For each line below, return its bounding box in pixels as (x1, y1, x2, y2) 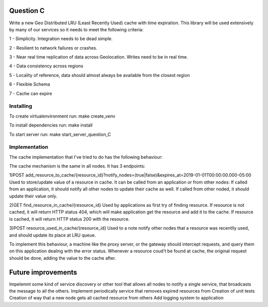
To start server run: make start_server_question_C (9, 131, 111, 137)
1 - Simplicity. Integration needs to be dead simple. (9, 36, 113, 42)
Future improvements (9, 268, 77, 276)
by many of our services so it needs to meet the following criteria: (9, 26, 144, 32)
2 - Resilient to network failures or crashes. (9, 45, 98, 51)
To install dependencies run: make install (9, 122, 93, 128)
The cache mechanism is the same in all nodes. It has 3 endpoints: (9, 163, 145, 169)
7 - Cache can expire (9, 90, 52, 96)
